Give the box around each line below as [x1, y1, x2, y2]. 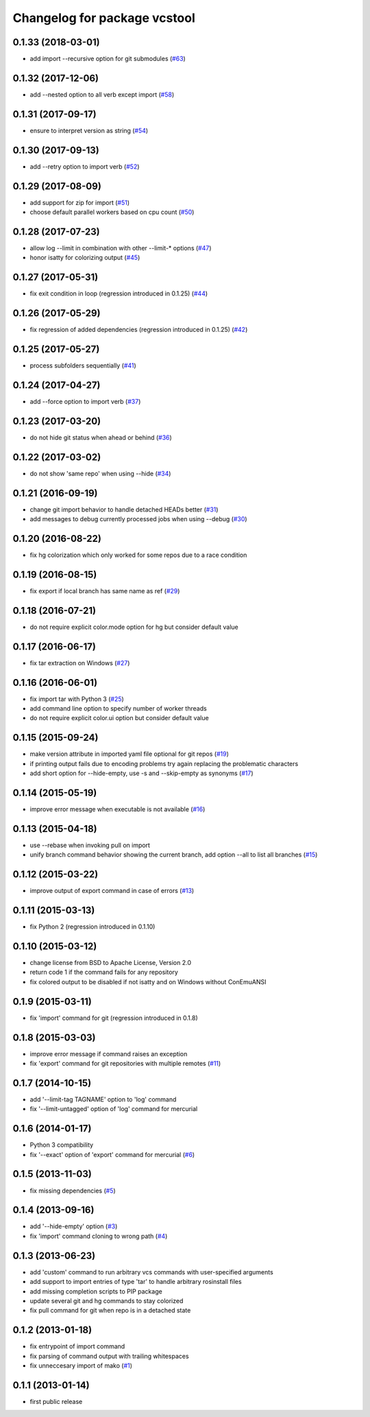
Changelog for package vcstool [12, 10, 195, 25]
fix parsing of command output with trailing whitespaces [29, 1352, 189, 1360]
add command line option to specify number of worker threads [29, 704, 207, 713]
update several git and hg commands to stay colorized [29, 1296, 184, 1305]
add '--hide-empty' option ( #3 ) [29, 1222, 118, 1230]
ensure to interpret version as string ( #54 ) [29, 126, 149, 134]
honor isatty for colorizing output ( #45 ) [29, 254, 140, 262]
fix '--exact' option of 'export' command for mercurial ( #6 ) [29, 1150, 195, 1158]
